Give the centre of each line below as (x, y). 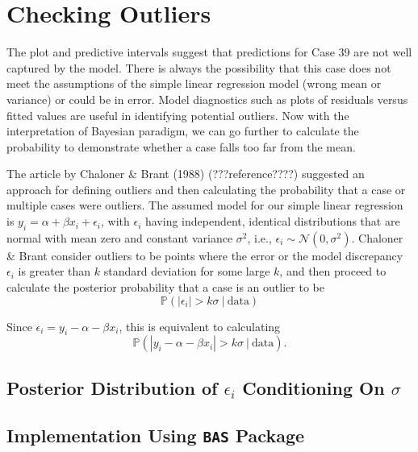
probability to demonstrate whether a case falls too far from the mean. (181, 146)
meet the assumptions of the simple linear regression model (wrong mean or (194, 83)
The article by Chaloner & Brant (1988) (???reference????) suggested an (186, 174)
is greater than (54, 271)
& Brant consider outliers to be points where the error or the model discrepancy (205, 255)
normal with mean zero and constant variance (120, 237)
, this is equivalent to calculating (200, 326)
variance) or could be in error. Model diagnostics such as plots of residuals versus (207, 99)
